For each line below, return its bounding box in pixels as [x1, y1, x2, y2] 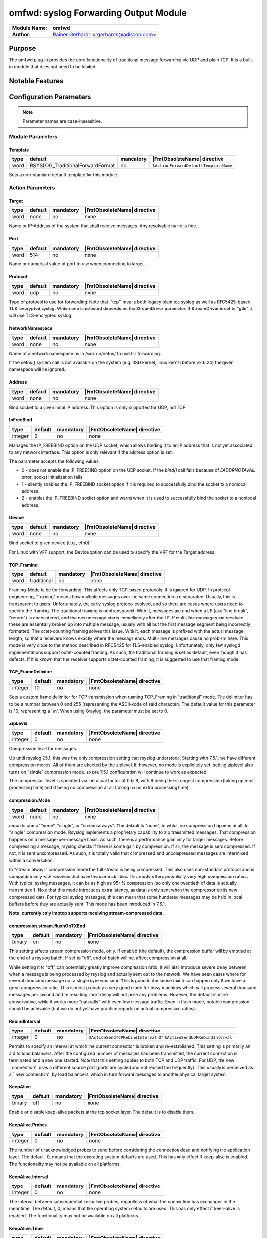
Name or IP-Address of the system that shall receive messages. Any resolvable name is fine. [9, 223, 198, 229]
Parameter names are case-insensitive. [22, 118, 102, 124]
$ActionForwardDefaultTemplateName [152, 163, 232, 168]
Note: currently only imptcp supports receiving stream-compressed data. [9, 910, 164, 916]
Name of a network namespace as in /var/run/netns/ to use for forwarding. [9, 351, 162, 357]
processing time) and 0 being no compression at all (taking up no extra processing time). [9, 785, 190, 791]
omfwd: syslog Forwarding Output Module [9, 7, 187, 18]
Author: [12, 31, 31, 38]
